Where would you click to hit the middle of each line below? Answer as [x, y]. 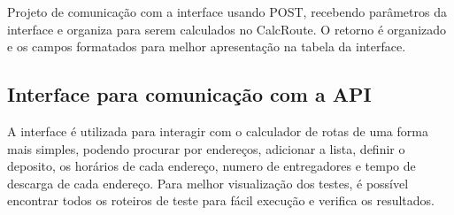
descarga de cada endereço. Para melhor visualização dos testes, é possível [208, 183]
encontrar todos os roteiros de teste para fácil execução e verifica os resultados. [221, 200]
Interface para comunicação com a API [189, 94]
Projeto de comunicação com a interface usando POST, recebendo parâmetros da [227, 12]
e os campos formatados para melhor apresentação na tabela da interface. [207, 46]
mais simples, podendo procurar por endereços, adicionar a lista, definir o [206, 148]
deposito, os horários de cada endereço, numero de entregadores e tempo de [212, 166]
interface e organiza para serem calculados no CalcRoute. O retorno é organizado [227, 29]
